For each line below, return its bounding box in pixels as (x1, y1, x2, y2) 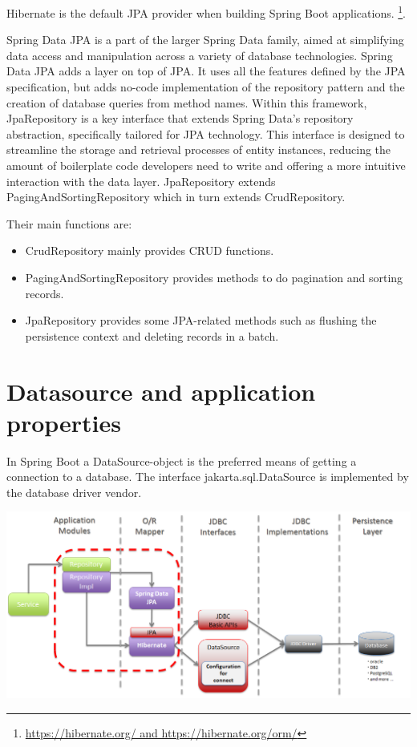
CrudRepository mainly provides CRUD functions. (25, 242, 274, 259)
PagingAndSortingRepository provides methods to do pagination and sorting (25, 269, 403, 285)
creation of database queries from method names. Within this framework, (6, 94, 367, 111)
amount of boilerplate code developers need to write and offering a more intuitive (6, 157, 406, 173)
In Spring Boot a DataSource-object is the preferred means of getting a (6, 452, 357, 469)
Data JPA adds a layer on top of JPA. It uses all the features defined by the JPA (6, 63, 406, 79)
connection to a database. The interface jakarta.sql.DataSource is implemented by (6, 468, 409, 485)
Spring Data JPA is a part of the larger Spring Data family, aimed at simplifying (6, 31, 404, 48)
